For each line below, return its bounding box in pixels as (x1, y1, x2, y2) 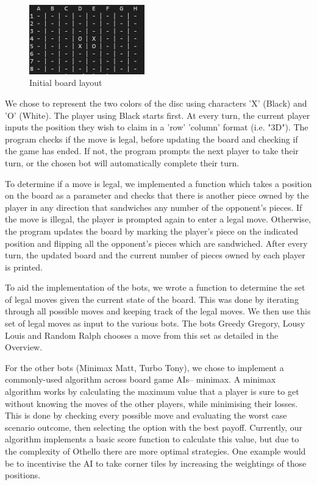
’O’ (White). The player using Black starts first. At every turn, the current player (5, 108, 310, 121)
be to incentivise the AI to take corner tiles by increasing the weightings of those (5, 456, 307, 469)
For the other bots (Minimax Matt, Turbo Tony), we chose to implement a (5, 361, 284, 373)
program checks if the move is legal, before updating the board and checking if (5, 132, 298, 145)
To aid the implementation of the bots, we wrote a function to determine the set (5, 281, 305, 294)
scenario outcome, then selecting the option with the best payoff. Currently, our (5, 420, 303, 433)
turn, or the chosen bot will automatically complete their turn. (5, 156, 240, 169)
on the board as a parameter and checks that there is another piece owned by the (5, 189, 309, 202)
